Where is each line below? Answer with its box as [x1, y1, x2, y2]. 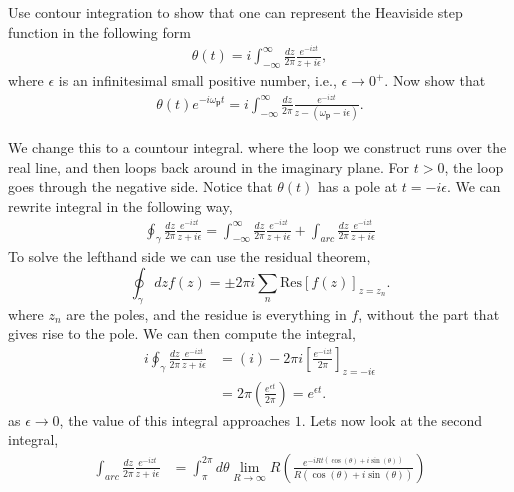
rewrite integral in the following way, [8, 195, 233, 216]
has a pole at [318, 176, 398, 197]
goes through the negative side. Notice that [8, 176, 273, 197]
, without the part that [358, 303, 500, 324]
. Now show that [384, 70, 486, 91]
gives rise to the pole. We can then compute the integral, [8, 323, 356, 344]
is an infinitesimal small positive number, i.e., [58, 70, 337, 91]
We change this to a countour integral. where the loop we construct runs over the [8, 137, 507, 158]
